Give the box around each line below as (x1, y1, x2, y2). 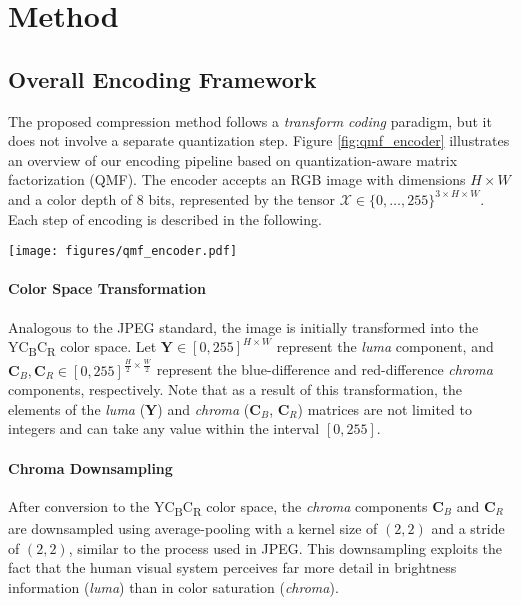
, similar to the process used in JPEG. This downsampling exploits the (68, 537, 503, 558)
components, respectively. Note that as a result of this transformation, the (8, 379, 463, 400)
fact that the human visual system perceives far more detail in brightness (8, 557, 457, 578)
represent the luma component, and (276, 336, 494, 357)
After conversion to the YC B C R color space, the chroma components (8, 495, 428, 519)
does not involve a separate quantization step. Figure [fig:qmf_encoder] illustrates (8, 130, 510, 151)
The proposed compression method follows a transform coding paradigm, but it (8, 110, 492, 131)
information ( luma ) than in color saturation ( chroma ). (8, 576, 339, 597)
